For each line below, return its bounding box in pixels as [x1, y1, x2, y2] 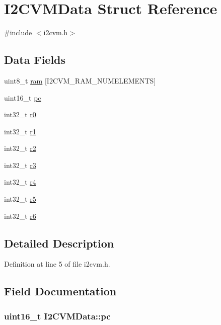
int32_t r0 [4, 109, 36, 120]
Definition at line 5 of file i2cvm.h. [4, 259, 110, 269]
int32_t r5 [4, 194, 36, 204]
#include [4, 27, 32, 38]
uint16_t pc [4, 92, 41, 103]
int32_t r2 [4, 143, 36, 153]
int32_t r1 [4, 126, 36, 136]
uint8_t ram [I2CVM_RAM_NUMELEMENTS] [4, 75, 156, 86]
